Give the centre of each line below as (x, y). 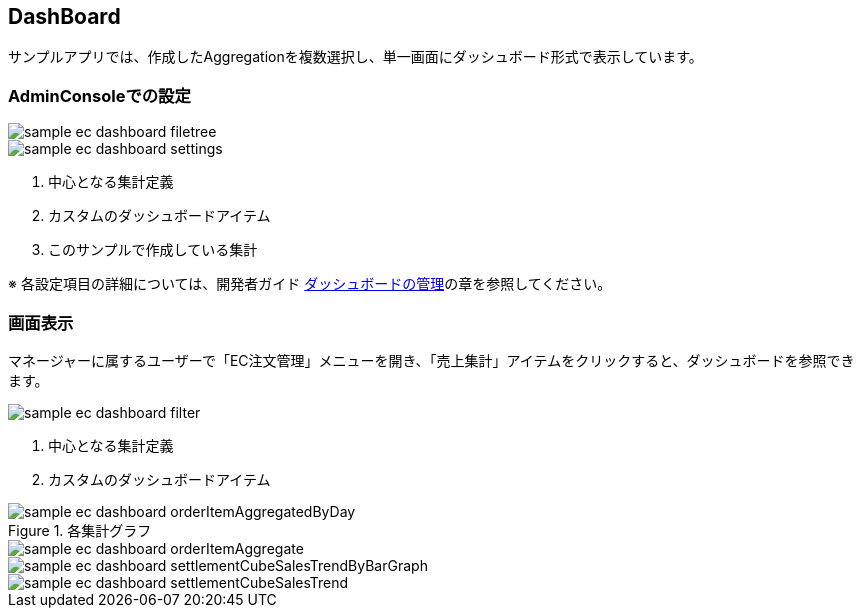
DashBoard (64, 16)
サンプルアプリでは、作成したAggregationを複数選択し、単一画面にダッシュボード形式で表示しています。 (355, 57)
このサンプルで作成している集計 (153, 250)
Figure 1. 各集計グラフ (80, 530)
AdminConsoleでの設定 (99, 95)
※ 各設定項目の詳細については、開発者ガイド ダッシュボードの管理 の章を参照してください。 (310, 284)
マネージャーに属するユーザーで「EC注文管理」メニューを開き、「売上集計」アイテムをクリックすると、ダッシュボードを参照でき (431, 360)
